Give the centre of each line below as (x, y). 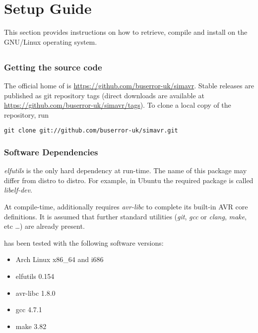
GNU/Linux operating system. (51, 41)
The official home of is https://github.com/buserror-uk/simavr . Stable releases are (129, 85)
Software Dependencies (51, 152)
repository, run (27, 114)
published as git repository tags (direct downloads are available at (104, 95)
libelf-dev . (18, 190)
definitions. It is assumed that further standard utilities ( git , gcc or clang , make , (125, 216)
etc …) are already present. (44, 226)
